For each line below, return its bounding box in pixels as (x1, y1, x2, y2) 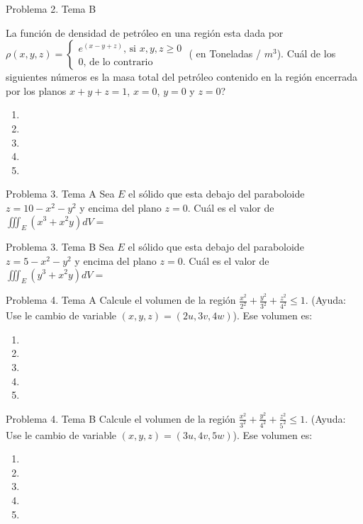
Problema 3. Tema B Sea (6, 239, 114, 254)
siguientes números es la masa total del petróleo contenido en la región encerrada (6, 69, 357, 84)
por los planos (6, 83, 67, 98)
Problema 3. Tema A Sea (6, 186, 115, 201)
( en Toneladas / (189, 46, 261, 61)
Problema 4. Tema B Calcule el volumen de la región (6, 411, 236, 426)
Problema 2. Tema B (6, 1, 96, 16)
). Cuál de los (277, 46, 336, 61)
